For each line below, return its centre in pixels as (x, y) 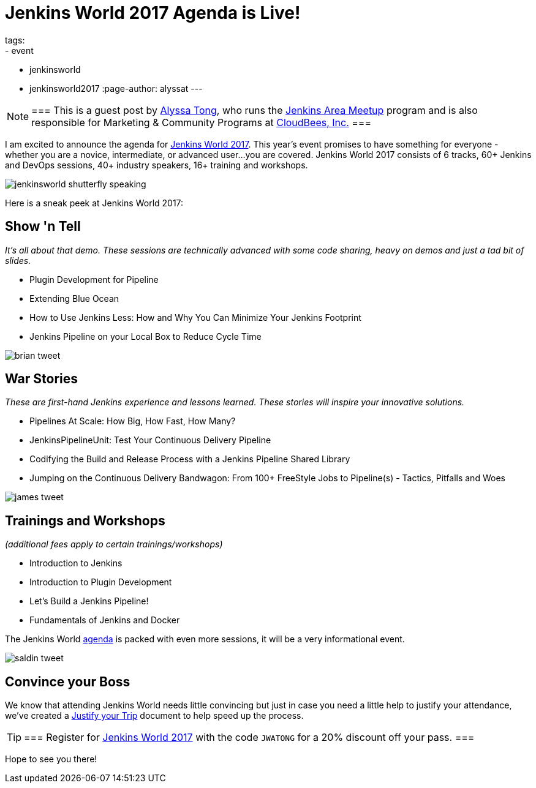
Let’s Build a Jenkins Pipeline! (89, 601)
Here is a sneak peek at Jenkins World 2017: (94, 203)
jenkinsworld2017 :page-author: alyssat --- (116, 88)
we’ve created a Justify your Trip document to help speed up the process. (154, 716)
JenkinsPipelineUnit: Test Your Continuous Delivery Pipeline (150, 440)
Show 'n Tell (43, 227)
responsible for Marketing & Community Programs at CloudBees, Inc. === (202, 122)
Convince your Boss (68, 681)
